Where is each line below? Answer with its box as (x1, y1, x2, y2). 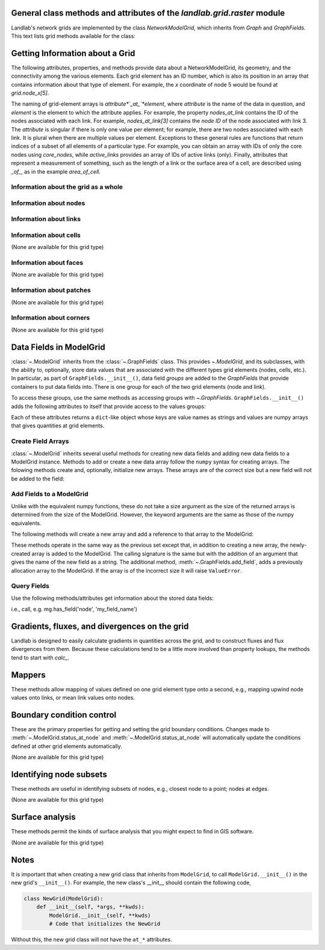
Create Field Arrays (11, 437, 69, 445)
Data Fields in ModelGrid (11, 342, 105, 352)
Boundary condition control (11, 709, 117, 720)
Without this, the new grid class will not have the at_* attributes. (11, 936, 172, 943)
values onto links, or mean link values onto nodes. (11, 694, 135, 702)
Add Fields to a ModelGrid (11, 490, 88, 499)
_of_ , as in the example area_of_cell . (11, 168, 101, 175)
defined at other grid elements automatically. (11, 742, 123, 750)
